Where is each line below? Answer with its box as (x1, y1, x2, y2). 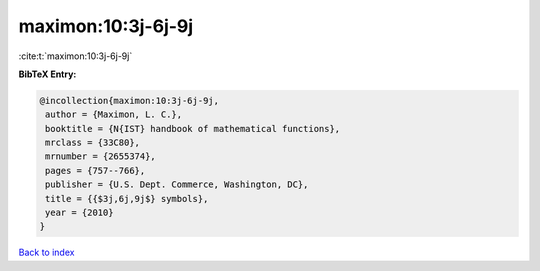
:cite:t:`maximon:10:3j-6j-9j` (18, 50, 133, 62)
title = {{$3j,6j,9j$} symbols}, (45, 193, 209, 204)
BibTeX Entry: (18, 68, 77, 80)
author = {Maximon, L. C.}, (45, 109, 183, 120)
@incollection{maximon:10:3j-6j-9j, (39, 95, 220, 106)
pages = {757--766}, (45, 165, 146, 176)
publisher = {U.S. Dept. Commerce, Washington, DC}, (45, 179, 309, 190)
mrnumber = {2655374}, (45, 151, 157, 162)
